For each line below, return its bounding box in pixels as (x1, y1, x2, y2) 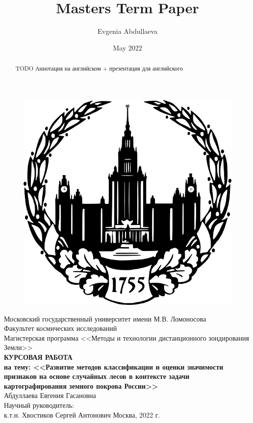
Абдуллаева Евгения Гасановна (4, 390, 96, 400)
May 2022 (113, 42, 142, 52)
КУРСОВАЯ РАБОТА (4, 352, 73, 362)
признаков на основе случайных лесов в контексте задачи (4, 371, 190, 381)
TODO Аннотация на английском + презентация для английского (15, 64, 183, 73)
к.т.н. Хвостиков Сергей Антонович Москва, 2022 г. (4, 409, 160, 420)
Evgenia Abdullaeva (97, 26, 158, 36)
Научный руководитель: (4, 400, 74, 410)
